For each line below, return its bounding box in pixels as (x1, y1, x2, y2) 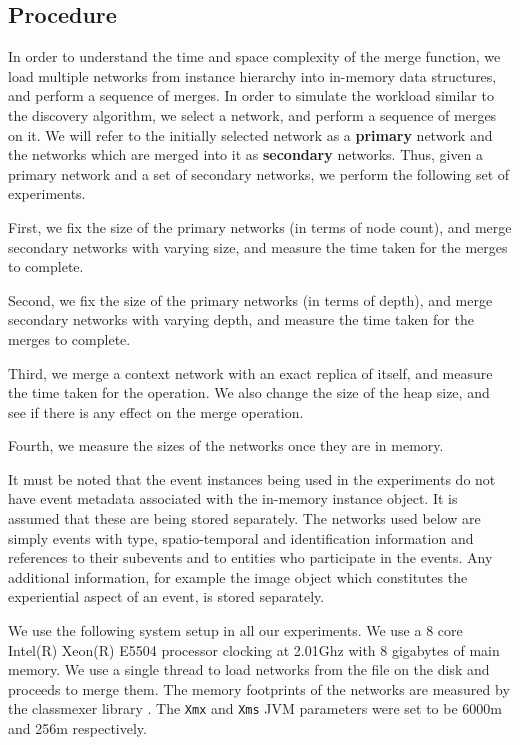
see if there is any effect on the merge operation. (8, 401, 304, 422)
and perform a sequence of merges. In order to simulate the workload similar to (8, 85, 494, 106)
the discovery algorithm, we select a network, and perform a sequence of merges (8, 104, 497, 125)
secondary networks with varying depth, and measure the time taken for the (8, 309, 474, 330)
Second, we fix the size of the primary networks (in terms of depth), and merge (8, 289, 493, 310)
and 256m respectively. (8, 718, 147, 739)
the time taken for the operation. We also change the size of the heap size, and (8, 382, 490, 403)
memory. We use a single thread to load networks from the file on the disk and (8, 659, 490, 680)
